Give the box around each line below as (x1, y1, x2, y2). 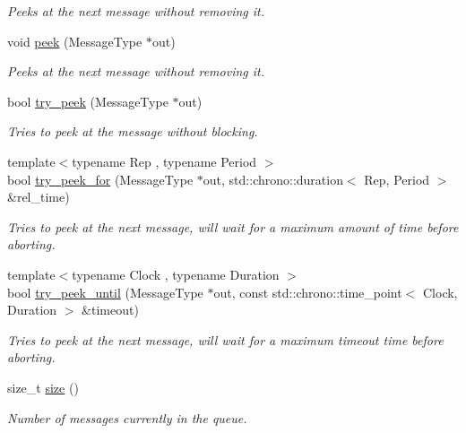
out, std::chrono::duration (203, 169, 343, 188)
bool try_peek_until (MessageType (7, 282, 203, 301)
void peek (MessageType (7, 31, 142, 50)
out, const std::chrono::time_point (213, 282, 402, 301)
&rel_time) (7, 187, 70, 206)
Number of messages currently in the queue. (7, 408, 247, 427)
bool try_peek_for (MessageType (7, 169, 194, 188)
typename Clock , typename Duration (72, 264, 280, 283)
